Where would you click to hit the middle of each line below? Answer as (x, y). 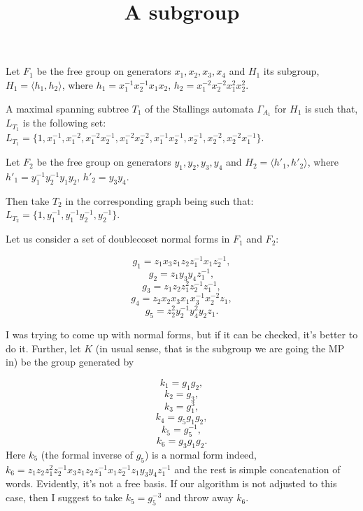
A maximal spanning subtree (67, 108)
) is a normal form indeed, (201, 454)
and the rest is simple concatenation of (257, 469)
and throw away (199, 497)
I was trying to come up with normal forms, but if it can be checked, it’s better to (182, 334)
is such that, (332, 108)
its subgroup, (291, 71)
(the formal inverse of (87, 454)
